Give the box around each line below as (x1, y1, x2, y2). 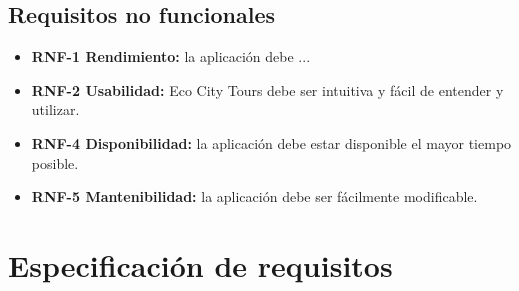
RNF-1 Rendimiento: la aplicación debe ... (31, 46, 311, 67)
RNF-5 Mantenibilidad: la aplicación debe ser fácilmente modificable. (31, 186, 478, 207)
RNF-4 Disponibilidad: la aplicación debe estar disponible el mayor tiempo (31, 132, 512, 153)
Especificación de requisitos (8, 244, 393, 285)
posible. (31, 152, 79, 173)
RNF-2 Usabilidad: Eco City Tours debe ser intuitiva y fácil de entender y (31, 79, 504, 100)
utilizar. (31, 99, 80, 120)
